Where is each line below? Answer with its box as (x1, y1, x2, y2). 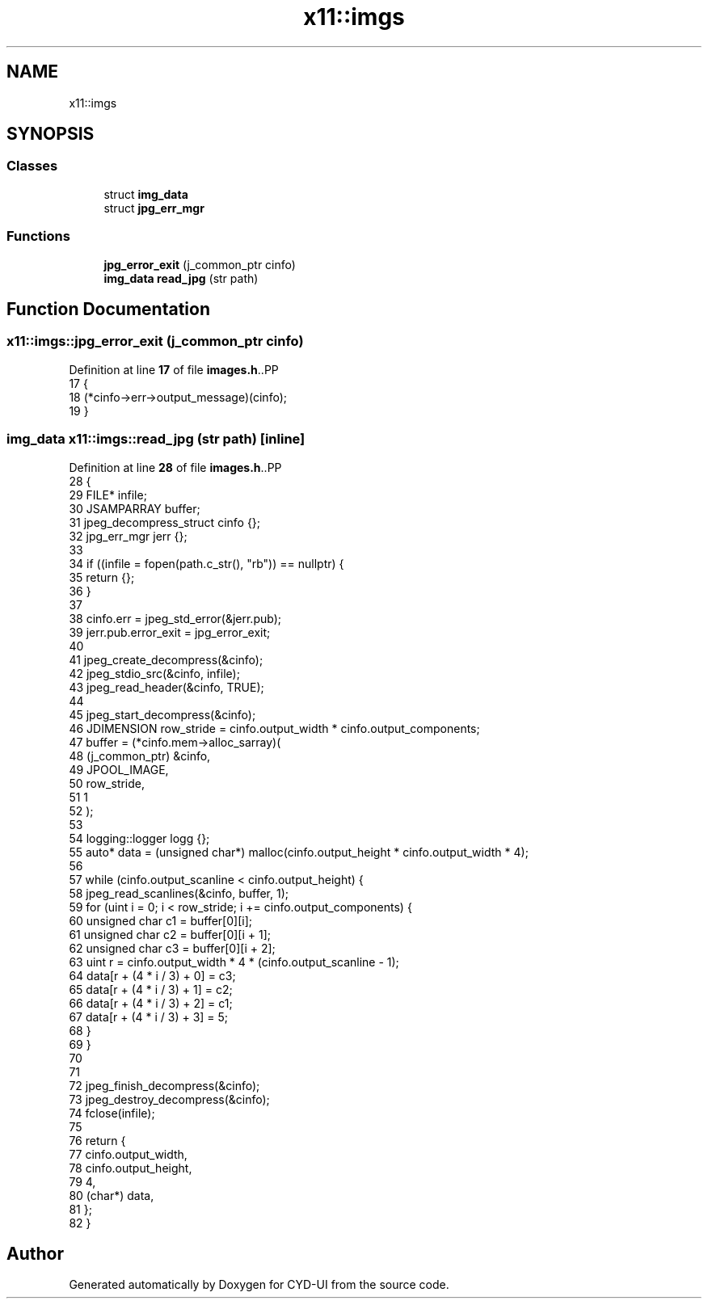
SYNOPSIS (6, 124, 95, 145)
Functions (6, 228, 70, 245)
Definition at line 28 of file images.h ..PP (69, 460, 282, 474)
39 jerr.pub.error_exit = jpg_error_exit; (69, 625, 271, 639)
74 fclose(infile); (69, 1105, 155, 1120)
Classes (6, 158, 58, 175)
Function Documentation (6, 298, 210, 319)
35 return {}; (69, 570, 135, 584)
